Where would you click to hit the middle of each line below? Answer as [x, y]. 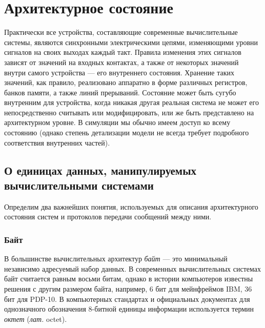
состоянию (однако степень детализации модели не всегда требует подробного [127, 132]
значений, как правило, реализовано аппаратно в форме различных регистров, [126, 82]
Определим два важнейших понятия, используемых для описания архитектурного [131, 206]
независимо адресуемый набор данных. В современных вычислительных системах [133, 268]
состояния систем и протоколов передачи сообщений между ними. [108, 217]
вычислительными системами [79, 185]
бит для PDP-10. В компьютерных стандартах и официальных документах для [127, 299]
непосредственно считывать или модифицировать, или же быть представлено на [129, 112]
